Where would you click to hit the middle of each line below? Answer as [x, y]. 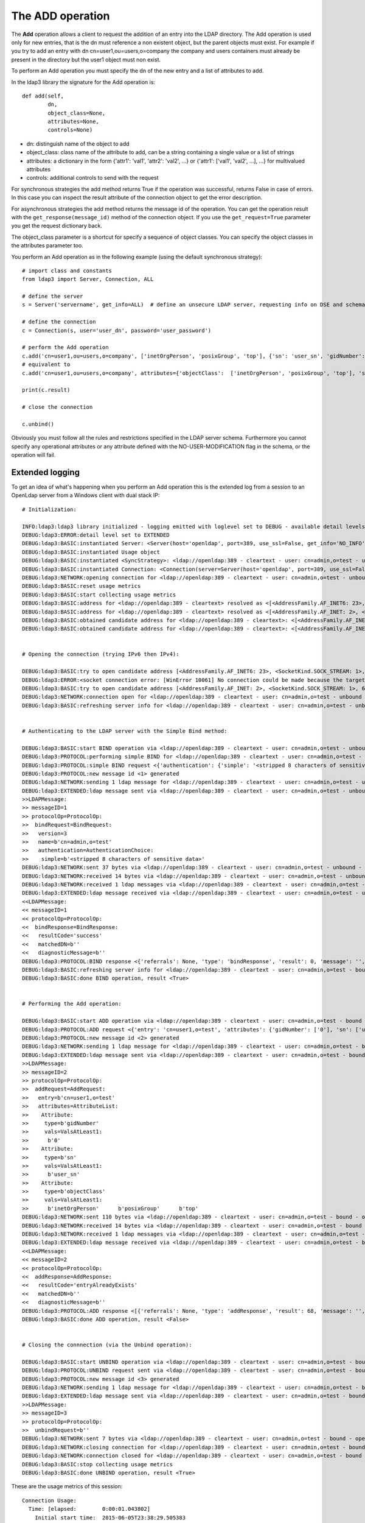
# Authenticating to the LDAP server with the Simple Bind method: [125, 731]
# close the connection [57, 407]
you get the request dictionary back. [57, 226]
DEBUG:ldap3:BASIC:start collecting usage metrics [99, 595]
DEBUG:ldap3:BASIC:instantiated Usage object [91, 552]
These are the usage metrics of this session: [67, 1486]
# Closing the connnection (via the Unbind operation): [107, 1345]
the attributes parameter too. [47, 246]
